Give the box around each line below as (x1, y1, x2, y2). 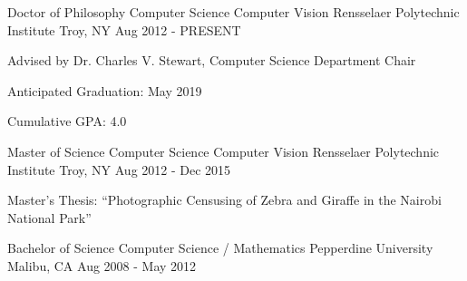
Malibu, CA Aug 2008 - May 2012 (7, 256, 197, 275)
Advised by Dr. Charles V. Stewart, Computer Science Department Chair (7, 51, 416, 70)
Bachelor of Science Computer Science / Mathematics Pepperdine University (7, 238, 433, 257)
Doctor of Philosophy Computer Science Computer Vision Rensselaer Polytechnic (7, 3, 460, 21)
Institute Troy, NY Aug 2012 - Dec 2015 (7, 160, 231, 179)
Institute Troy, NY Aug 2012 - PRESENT (7, 20, 241, 39)
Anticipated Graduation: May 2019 (7, 81, 202, 100)
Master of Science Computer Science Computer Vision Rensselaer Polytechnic (7, 141, 440, 160)
